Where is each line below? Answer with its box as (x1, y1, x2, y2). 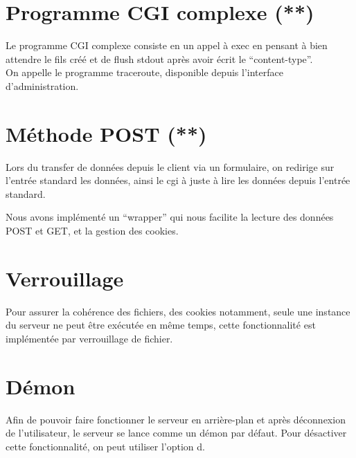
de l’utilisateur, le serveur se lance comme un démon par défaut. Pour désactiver (6, 425, 347, 440)
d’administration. (6, 78, 79, 93)
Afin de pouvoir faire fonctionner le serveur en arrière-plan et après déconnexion (6, 412, 346, 426)
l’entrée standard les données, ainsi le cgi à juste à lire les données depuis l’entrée (6, 173, 350, 187)
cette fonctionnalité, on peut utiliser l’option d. (6, 439, 205, 453)
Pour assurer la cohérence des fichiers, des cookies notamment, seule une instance (6, 304, 350, 318)
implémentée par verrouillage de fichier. (6, 331, 173, 345)
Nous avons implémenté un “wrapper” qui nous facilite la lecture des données (6, 210, 334, 224)
